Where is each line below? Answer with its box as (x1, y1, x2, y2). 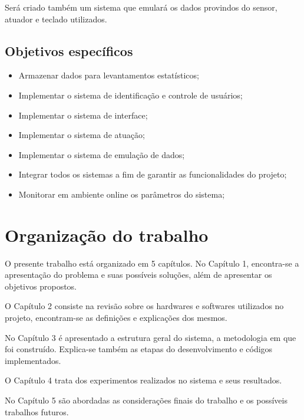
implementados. (5, 354, 61, 366)
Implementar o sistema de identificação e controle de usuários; (18, 88, 243, 101)
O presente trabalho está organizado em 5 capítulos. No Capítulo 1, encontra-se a (5, 257, 299, 269)
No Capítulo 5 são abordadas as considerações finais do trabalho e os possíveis (5, 394, 288, 406)
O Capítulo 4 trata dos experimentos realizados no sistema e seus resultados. (5, 374, 282, 386)
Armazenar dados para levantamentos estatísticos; (18, 69, 199, 81)
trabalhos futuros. (5, 405, 69, 418)
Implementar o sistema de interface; (18, 109, 148, 121)
